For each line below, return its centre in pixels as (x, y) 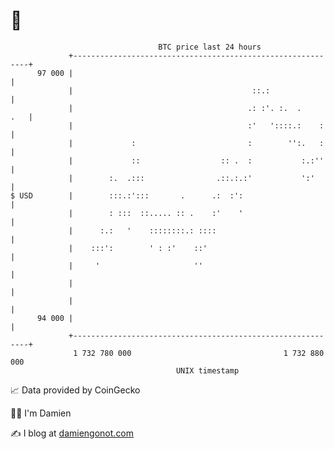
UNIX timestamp (207, 370)
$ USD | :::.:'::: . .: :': (127, 195)
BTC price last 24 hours (210, 47)
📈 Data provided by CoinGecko (75, 390)
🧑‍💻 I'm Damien (41, 413)
